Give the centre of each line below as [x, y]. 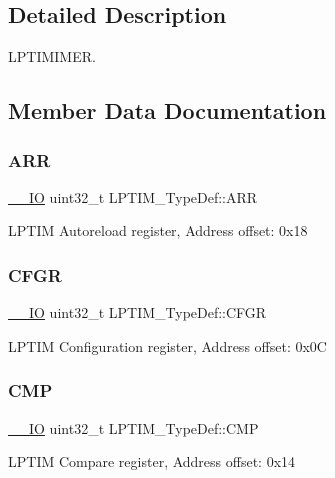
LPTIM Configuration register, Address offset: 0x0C [167, 345]
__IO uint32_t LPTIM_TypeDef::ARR [133, 196]
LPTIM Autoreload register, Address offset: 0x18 [158, 230]
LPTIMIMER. [52, 56]
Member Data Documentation [167, 110]
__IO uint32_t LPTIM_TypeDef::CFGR [137, 312]
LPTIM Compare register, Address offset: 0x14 [152, 461]
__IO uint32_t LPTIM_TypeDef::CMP [133, 427]
